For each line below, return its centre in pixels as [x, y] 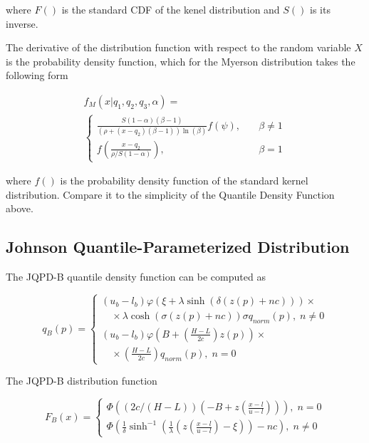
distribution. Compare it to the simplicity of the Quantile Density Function [170, 194]
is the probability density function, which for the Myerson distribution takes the [181, 61]
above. [20, 208]
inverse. [22, 23]
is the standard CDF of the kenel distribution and [171, 9]
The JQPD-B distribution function [82, 381]
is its [320, 9]
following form [37, 75]
